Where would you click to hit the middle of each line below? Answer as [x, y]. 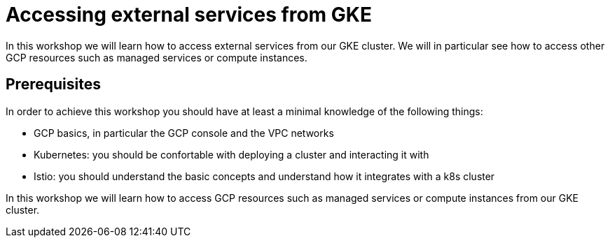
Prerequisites [53, 84]
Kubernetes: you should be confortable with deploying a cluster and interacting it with [231, 154]
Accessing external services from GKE [189, 15]
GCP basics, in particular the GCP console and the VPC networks [184, 133]
